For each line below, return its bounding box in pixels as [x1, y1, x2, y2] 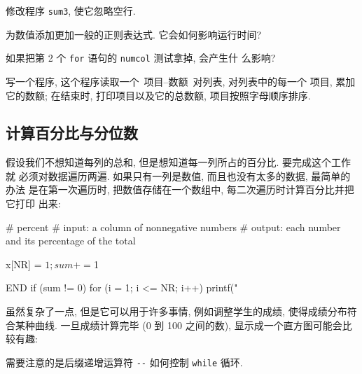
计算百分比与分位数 [6, 122, 138, 144]
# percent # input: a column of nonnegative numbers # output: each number [6, 219, 341, 234]
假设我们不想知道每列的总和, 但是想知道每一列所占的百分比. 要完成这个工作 [6, 155, 351, 169]
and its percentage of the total [6, 233, 136, 248]
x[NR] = [6, 256, 42, 271]
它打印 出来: [6, 196, 61, 211]
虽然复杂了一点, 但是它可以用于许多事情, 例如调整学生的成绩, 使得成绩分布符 [6, 304, 357, 319]
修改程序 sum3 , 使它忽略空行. [6, 4, 136, 18]
